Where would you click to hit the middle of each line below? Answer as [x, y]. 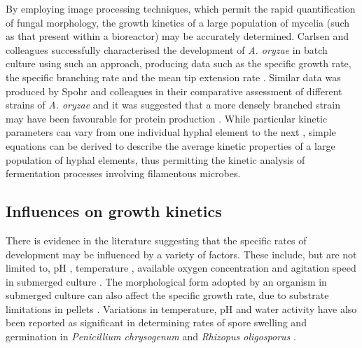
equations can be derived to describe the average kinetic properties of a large [170, 145]
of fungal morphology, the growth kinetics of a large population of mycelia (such [178, 22]
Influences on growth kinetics [114, 211]
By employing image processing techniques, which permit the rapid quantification [181, 8]
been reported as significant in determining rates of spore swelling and [156, 322]
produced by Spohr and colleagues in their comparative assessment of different [174, 91]
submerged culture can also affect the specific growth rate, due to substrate [167, 295]
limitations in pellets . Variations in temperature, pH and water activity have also [181, 308]
